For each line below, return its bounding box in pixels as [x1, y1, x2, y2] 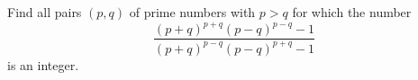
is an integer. [7, 55, 79, 74]
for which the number [292, 3, 412, 21]
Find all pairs [7, 3, 82, 21]
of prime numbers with [129, 3, 256, 21]
